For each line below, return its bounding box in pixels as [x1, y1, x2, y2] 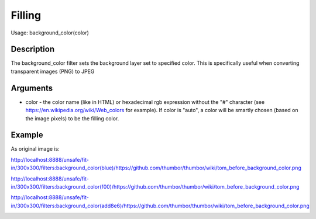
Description [11, 44, 55, 54]
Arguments [11, 83, 53, 93]
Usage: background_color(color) [11, 29, 89, 36]
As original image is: [11, 145, 60, 152]
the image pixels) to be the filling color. [25, 114, 119, 122]
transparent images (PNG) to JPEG [11, 68, 95, 75]
